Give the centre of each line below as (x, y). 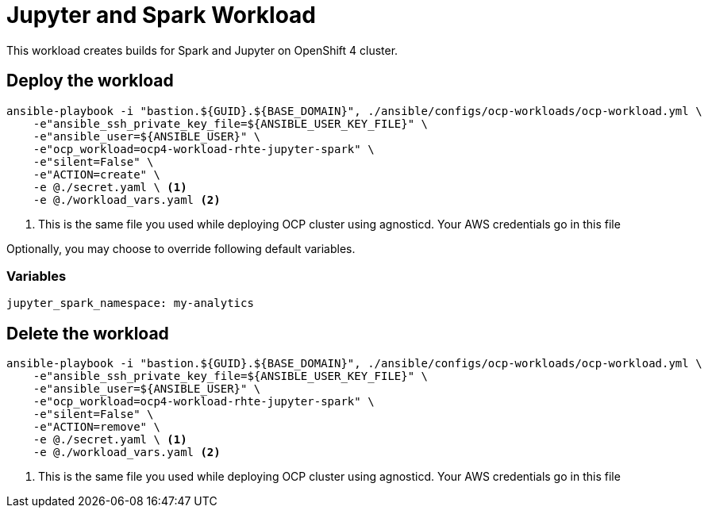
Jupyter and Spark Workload (162, 15)
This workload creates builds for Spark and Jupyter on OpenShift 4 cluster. (202, 50)
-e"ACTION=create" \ (96, 174)
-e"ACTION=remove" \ (96, 427)
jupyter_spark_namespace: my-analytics (130, 303)
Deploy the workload (90, 81)
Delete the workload (88, 333)
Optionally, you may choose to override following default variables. (181, 248)
